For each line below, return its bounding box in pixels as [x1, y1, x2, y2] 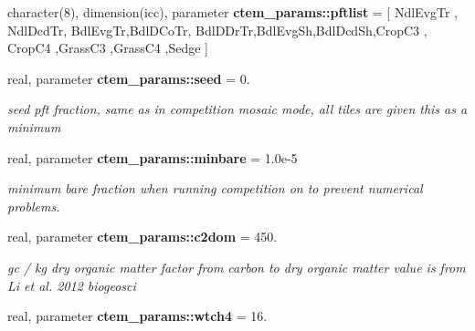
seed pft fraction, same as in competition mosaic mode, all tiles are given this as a [7, 99, 468, 119]
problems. [7, 196, 60, 215]
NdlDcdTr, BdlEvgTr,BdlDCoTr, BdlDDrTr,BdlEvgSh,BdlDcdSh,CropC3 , [7, 20, 427, 39]
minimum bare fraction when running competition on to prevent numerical [7, 179, 423, 198]
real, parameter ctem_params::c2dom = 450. [7, 227, 278, 246]
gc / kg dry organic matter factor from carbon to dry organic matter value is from [7, 257, 466, 276]
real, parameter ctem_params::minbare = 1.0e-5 [7, 148, 298, 167]
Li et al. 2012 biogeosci [7, 275, 136, 295]
